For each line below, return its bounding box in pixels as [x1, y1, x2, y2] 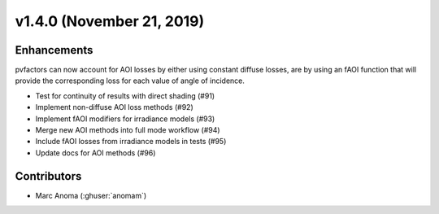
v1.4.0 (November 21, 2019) [15, 12, 205, 30]
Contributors [15, 169, 82, 183]
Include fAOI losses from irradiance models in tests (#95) [35, 137, 227, 146]
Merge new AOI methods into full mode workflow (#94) [35, 125, 220, 135]
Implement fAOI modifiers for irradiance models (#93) [35, 114, 215, 124]
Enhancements [15, 43, 93, 57]
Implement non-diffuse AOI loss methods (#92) [35, 103, 194, 112]
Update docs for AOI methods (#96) [35, 147, 156, 158]
